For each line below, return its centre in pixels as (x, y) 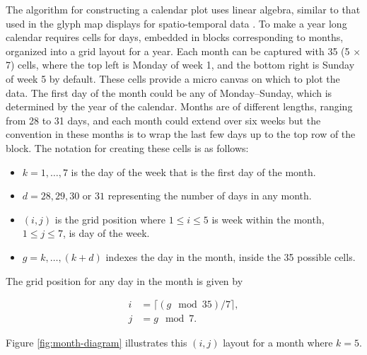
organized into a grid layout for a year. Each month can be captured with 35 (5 (178, 51)
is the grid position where (110, 219)
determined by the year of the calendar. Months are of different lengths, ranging (179, 106)
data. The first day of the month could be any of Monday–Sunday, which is (169, 92)
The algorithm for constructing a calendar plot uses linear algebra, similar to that (183, 9)
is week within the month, (268, 219)
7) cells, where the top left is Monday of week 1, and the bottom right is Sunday (180, 65)
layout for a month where (278, 343)
